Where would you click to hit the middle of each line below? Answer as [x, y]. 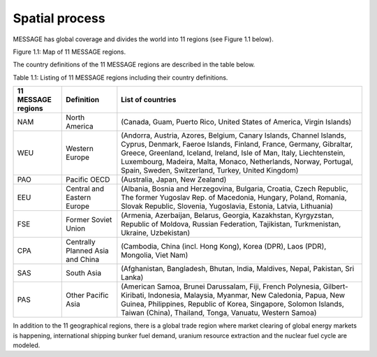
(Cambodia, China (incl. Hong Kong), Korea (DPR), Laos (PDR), [224, 247]
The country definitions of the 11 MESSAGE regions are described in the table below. [134, 65]
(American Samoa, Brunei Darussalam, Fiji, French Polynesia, [221, 286]
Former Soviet [89, 220]
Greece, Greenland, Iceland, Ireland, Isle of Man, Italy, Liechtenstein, [233, 153]
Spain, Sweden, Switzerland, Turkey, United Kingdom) [210, 170]
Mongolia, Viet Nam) [155, 255]
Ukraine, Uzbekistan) [156, 233]
